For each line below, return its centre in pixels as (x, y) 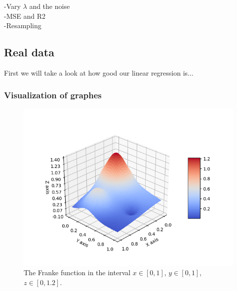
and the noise (50, 6)
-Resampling (23, 25)
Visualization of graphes (53, 95)
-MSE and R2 (25, 16)
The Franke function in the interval (77, 272)
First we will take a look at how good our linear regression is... (99, 72)
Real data (29, 52)
